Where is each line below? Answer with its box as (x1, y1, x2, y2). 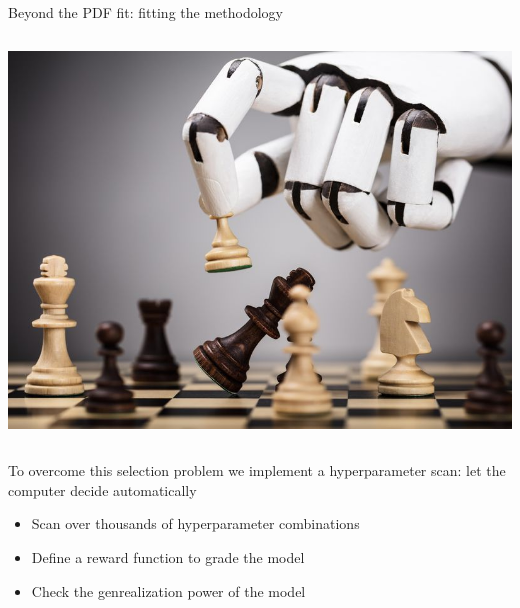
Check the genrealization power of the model (31, 580, 306, 601)
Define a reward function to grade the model (31, 546, 305, 567)
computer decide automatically (8, 479, 197, 500)
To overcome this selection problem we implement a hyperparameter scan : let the (8, 460, 506, 481)
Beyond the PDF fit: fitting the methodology (8, 2, 283, 22)
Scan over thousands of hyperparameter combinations (31, 513, 360, 534)
